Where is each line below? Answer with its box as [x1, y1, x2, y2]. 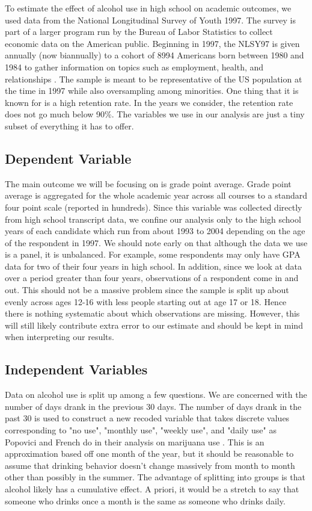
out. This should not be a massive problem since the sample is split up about [5, 283, 289, 296]
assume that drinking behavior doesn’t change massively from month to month [5, 459, 295, 471]
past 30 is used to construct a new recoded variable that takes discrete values [5, 412, 290, 424]
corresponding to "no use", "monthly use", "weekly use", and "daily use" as [5, 424, 277, 436]
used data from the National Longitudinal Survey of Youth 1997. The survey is [5, 13, 296, 26]
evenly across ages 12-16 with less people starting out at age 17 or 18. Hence [5, 295, 287, 308]
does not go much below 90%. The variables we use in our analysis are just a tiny [5, 108, 305, 120]
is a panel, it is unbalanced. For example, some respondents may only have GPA [5, 248, 301, 261]
